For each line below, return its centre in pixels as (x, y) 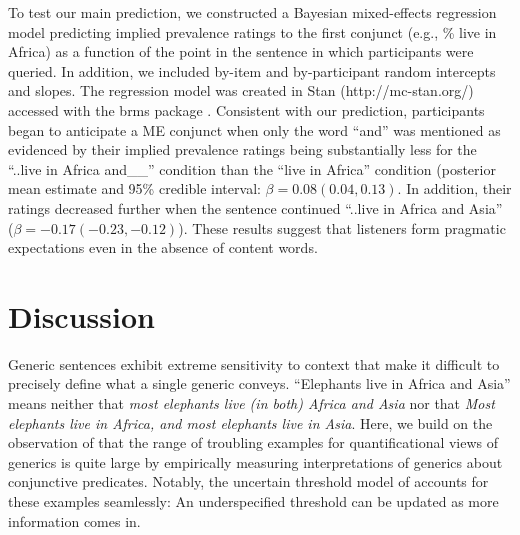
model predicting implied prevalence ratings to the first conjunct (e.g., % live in (252, 31)
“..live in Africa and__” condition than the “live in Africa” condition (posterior (252, 168)
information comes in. (74, 520)
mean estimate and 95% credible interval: (134, 188)
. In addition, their (454, 188)
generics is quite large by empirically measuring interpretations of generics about (255, 461)
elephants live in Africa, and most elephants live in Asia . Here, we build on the (250, 422)
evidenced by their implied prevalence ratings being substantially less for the (242, 149)
